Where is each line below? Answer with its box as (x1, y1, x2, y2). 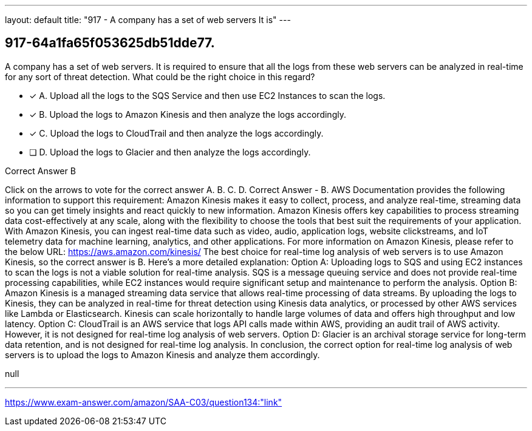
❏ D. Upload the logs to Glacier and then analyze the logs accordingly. (29, 146, 311, 157)
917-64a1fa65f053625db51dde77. (5, 35, 215, 51)
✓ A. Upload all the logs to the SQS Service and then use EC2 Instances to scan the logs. (29, 90, 386, 101)
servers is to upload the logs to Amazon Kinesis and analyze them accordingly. (5, 349, 320, 360)
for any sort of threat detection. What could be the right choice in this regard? (5, 71, 315, 82)
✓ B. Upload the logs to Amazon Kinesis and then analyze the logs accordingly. (29, 109, 346, 120)
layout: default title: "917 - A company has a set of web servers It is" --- (5, 15, 291, 25)
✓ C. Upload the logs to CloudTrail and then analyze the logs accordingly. (29, 127, 324, 138)
